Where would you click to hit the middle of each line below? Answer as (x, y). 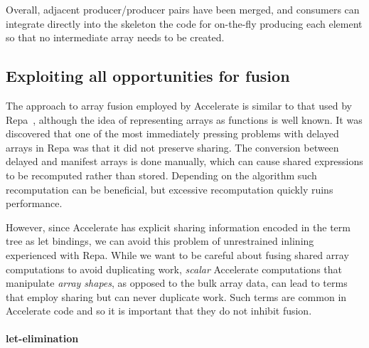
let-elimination (42, 338)
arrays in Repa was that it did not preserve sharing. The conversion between (172, 147)
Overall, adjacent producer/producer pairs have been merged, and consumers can (183, 9)
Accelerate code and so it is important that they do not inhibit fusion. (159, 311)
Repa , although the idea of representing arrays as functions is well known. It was (184, 119)
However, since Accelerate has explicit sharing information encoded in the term (178, 227)
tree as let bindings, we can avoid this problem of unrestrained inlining (160, 241)
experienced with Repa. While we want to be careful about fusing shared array (177, 254)
